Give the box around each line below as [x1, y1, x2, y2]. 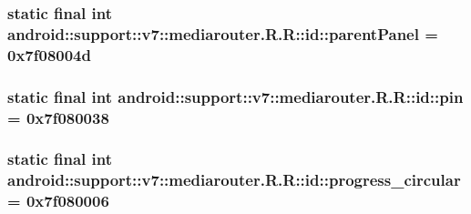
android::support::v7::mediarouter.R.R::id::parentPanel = [7, 22, 438, 45]
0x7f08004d [7, 43, 91, 66]
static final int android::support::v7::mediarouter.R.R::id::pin [7, 85, 464, 107]
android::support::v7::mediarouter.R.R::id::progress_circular [7, 168, 461, 191]
